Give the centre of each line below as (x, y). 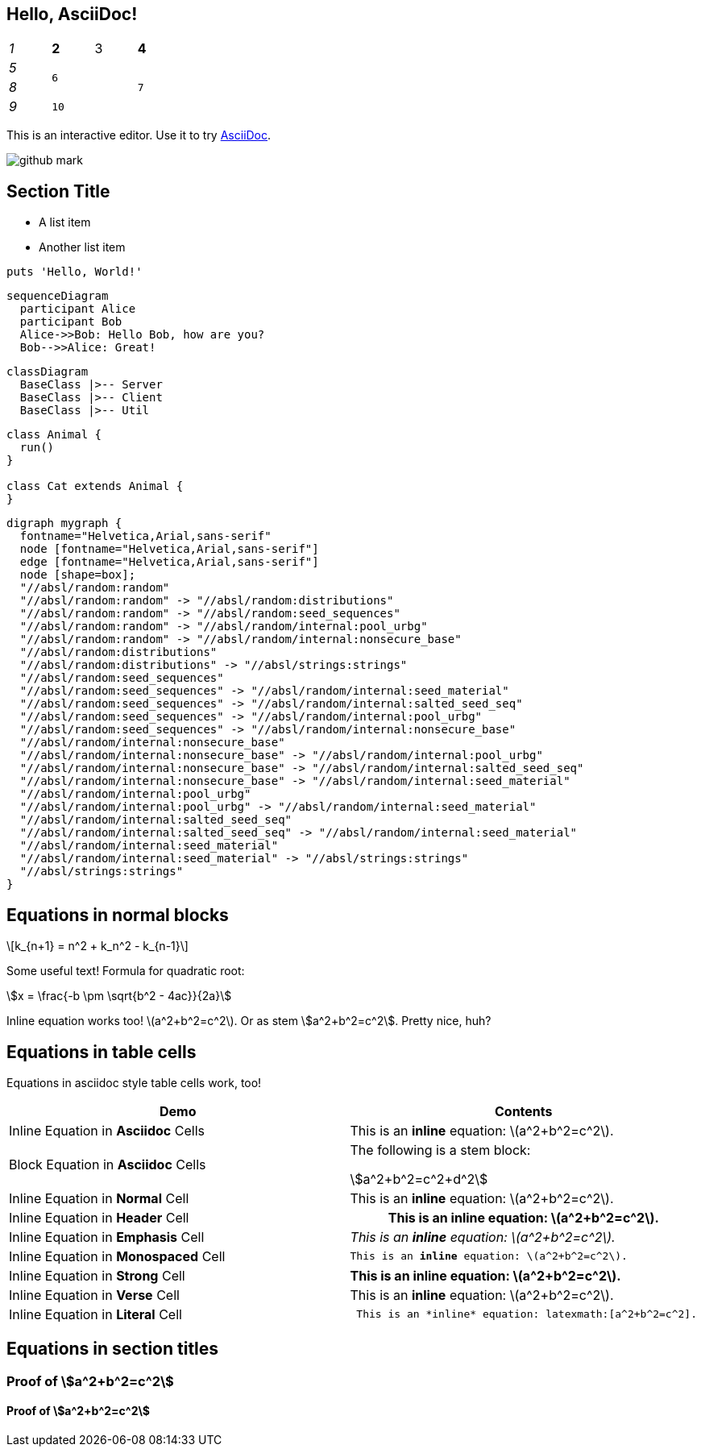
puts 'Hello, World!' (75, 272)
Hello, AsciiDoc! (72, 14)
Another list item (82, 247)
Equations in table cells (102, 1052)
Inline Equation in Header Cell (99, 1217)
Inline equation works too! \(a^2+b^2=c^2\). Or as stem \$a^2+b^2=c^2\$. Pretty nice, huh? (249, 1021)
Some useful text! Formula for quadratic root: (126, 971)
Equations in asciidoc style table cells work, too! (134, 1082)
